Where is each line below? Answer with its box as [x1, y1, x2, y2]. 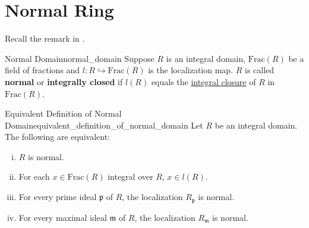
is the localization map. [148, 64, 234, 76]
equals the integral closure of [151, 75, 256, 88]
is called [244, 64, 275, 76]
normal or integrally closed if [5, 75, 123, 88]
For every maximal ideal [18, 211, 107, 223]
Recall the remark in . [5, 32, 85, 45]
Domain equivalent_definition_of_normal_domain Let [5, 118, 203, 131]
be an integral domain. [215, 118, 298, 131]
